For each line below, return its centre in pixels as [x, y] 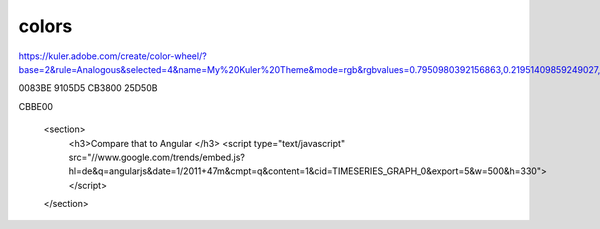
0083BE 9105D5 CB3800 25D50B [88, 88]
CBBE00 [36, 106]
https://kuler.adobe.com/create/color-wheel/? [112, 56]
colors [45, 26]
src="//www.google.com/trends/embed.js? [156, 157]
